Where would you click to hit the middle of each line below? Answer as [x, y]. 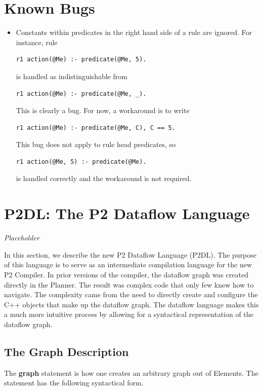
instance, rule [37, 42]
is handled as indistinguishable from [72, 76]
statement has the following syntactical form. [74, 383]
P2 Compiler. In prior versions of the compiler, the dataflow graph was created [126, 274]
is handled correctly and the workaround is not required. [104, 178]
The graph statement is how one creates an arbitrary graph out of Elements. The [131, 372]
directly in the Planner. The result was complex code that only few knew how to [129, 284]
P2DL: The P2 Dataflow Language [127, 213]
